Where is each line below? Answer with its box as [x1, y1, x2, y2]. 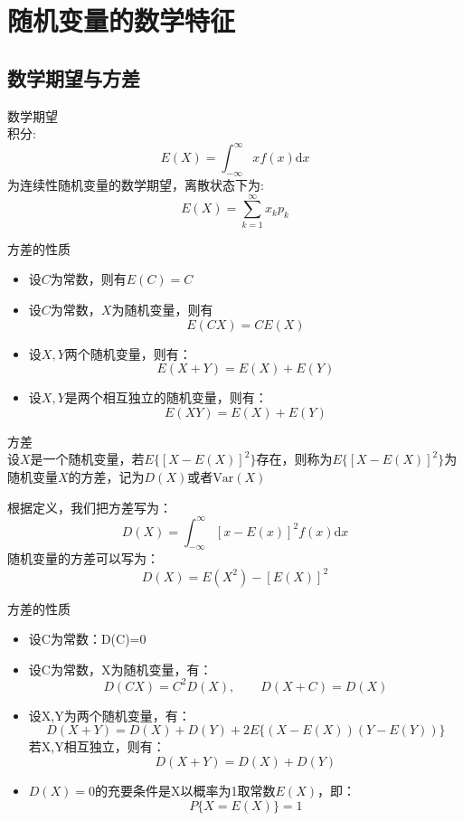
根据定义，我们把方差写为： [7, 497, 172, 516]
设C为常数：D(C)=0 [28, 629, 146, 648]
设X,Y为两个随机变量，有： [28, 705, 191, 724]
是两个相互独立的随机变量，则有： [64, 388, 268, 407]
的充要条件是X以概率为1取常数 [95, 780, 276, 799]
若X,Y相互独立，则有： [28, 737, 165, 756]
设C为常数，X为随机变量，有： [28, 659, 213, 678]
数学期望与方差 [7, 63, 140, 91]
